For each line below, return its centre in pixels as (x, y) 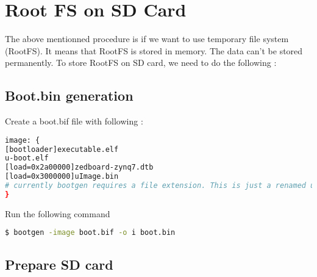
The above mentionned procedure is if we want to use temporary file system (147, 39)
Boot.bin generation (69, 95)
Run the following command (58, 213)
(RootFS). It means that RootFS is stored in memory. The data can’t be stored (154, 50)
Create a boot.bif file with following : (74, 121)
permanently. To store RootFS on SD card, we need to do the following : (141, 63)
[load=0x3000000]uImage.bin (62, 177)
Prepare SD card (59, 264)
